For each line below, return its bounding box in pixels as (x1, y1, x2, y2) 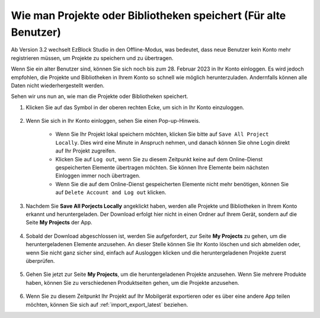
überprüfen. (25, 257, 55, 264)
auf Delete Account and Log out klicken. (55, 189, 167, 196)
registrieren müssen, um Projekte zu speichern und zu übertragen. (11, 54, 174, 62)
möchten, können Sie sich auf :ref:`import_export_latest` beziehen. (25, 301, 188, 308)
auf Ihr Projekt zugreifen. (55, 147, 117, 154)
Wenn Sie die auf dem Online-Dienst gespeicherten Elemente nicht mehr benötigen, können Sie (55, 180, 289, 187)
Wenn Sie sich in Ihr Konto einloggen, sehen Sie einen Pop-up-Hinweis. (25, 117, 201, 125)
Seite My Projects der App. (25, 219, 92, 226)
